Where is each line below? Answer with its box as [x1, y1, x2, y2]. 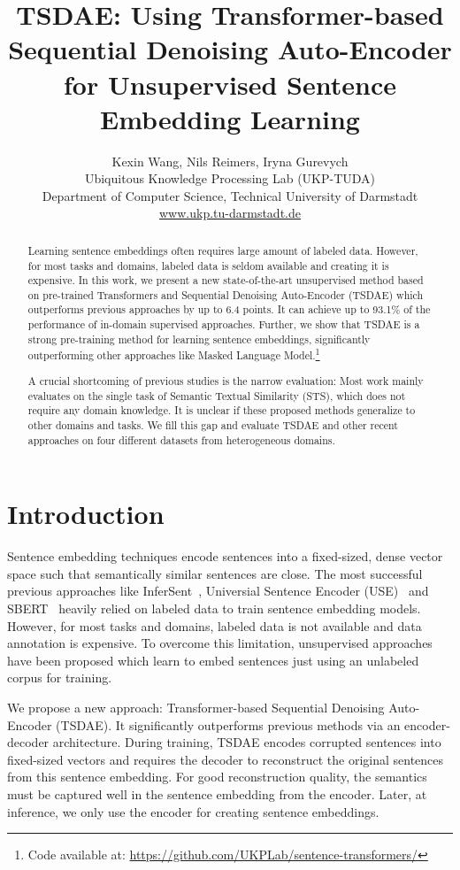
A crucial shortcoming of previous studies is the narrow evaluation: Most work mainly [27, 373, 424, 388]
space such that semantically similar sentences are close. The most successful [7, 564, 423, 582]
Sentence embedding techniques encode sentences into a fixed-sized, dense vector [7, 547, 443, 566]
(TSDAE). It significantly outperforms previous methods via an [56, 715, 401, 734]
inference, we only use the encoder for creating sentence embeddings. [7, 802, 379, 820]
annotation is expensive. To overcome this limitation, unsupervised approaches [7, 634, 433, 652]
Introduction [7, 496, 165, 532]
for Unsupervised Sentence [64, 65, 396, 102]
